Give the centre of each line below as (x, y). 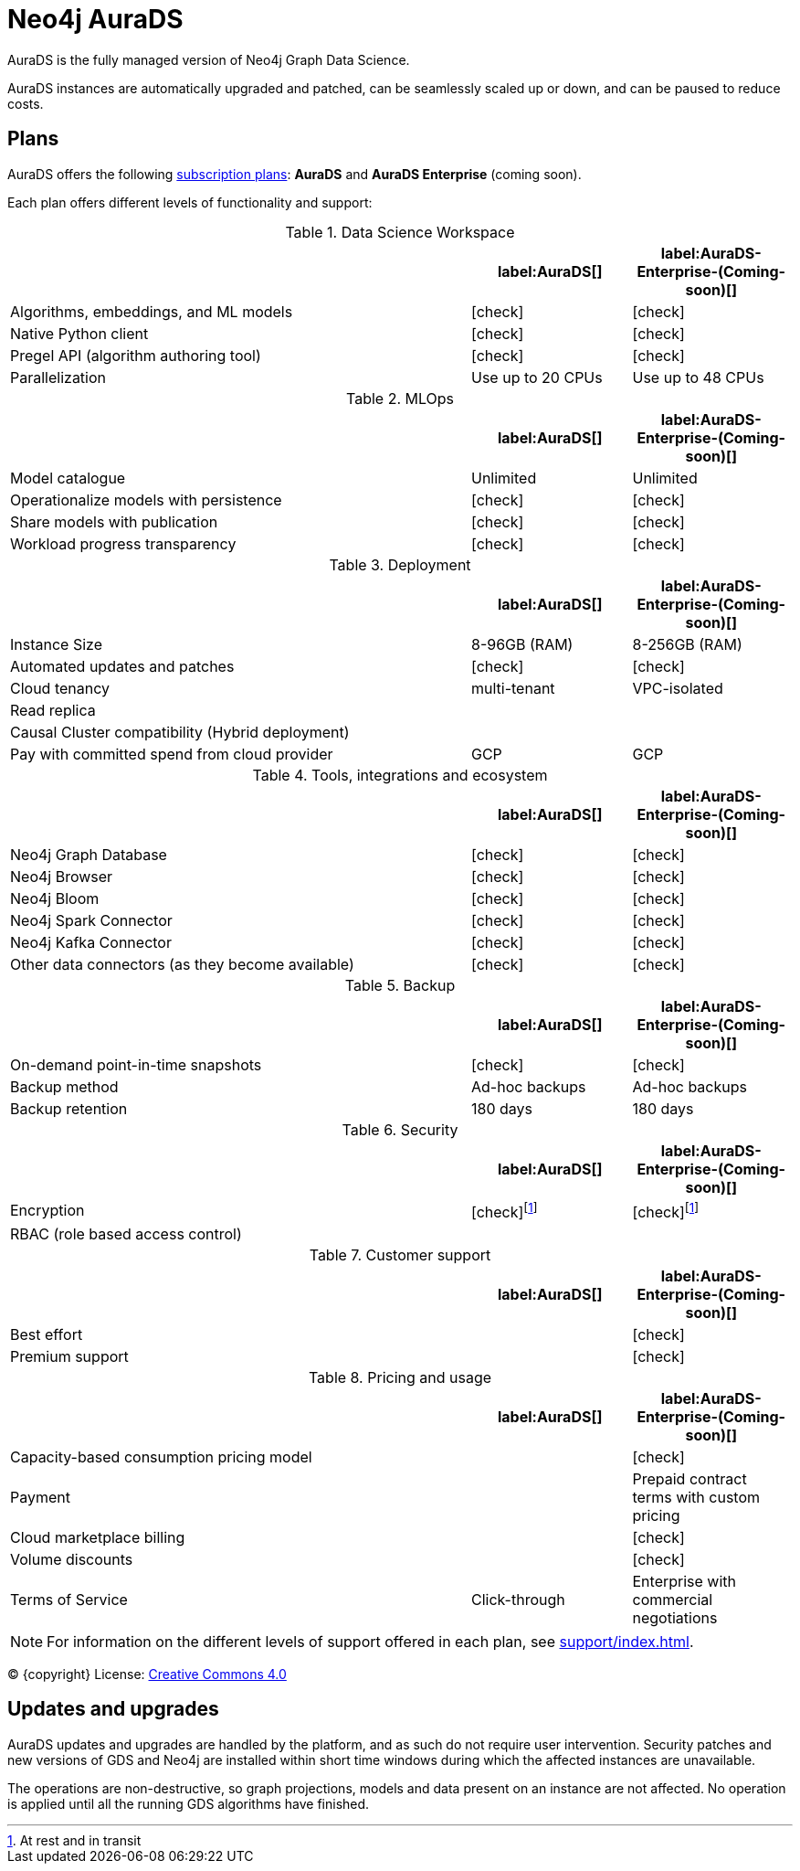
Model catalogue (68, 478)
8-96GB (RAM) (522, 644)
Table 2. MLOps (400, 398)
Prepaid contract (689, 1478)
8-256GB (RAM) (687, 644)
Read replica (53, 710)
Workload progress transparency (123, 543)
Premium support (69, 1356)
